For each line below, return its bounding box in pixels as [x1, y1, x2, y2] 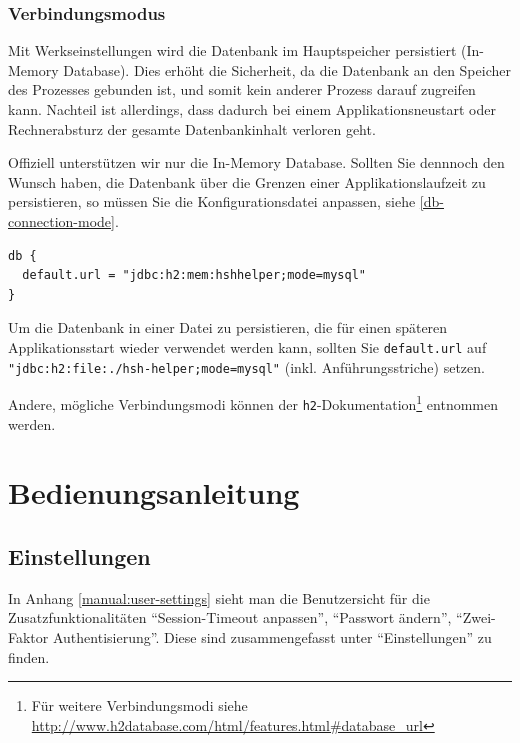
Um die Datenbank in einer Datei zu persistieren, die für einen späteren [8, 317, 448, 338]
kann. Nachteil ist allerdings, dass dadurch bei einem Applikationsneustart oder [8, 99, 496, 119]
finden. [8, 646, 50, 667]
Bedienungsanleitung [8, 472, 300, 513]
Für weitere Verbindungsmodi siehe [31, 695, 248, 716]
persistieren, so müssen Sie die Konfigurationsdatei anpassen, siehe [8, 191, 416, 212]
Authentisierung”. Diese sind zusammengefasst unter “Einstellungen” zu [52, 626, 492, 647]
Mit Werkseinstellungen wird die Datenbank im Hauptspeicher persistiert [8, 40, 457, 61]
